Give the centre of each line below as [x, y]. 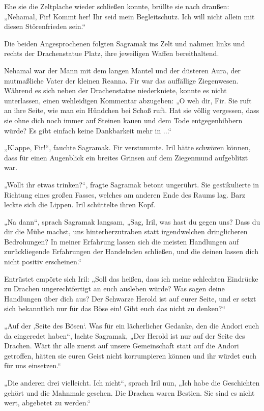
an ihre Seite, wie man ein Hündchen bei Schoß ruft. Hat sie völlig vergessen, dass [132, 110]
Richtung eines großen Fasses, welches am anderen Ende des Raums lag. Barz [125, 194]
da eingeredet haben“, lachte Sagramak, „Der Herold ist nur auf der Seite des [125, 335]
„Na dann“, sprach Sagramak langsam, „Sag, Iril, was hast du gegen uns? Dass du [132, 221]
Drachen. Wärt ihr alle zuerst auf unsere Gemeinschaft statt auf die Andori [122, 346]
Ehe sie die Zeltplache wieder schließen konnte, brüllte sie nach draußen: [117, 6]
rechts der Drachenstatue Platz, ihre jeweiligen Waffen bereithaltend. [112, 53]
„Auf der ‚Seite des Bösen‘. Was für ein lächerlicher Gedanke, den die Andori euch [132, 326]
